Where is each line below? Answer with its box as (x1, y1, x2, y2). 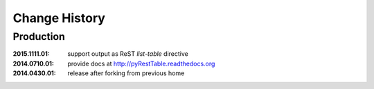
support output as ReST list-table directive (67, 50, 188, 58)
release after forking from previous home (67, 69, 185, 77)
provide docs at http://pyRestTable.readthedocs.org (67, 59, 215, 68)
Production (12, 30, 65, 43)
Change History (12, 10, 105, 26)
